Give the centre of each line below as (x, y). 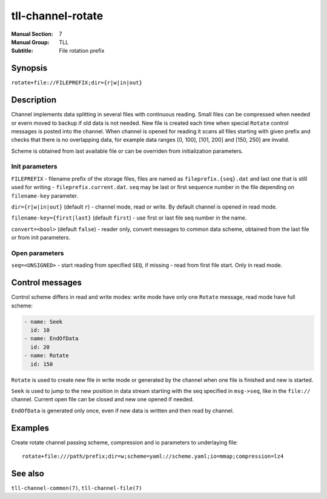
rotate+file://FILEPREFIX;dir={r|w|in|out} (77, 83)
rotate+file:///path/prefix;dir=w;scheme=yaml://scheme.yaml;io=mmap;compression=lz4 (153, 457)
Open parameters (38, 253)
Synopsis (29, 68)
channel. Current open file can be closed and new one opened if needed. (102, 400)
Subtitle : (22, 51)
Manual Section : (32, 34)
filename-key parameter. (45, 196)
